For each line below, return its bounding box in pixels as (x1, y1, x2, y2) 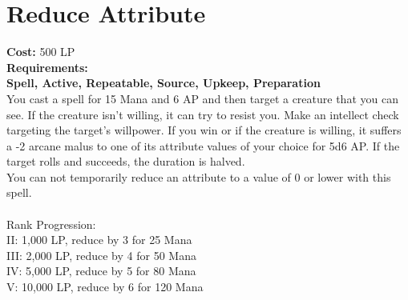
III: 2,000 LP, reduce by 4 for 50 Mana (6, 246, 196, 263)
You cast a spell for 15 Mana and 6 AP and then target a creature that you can (6, 90, 398, 106)
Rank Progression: (6, 215, 96, 232)
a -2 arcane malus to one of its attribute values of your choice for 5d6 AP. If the (6, 137, 400, 154)
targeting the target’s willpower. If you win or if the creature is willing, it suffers (6, 122, 402, 138)
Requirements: (6, 58, 88, 75)
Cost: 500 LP (6, 43, 75, 60)
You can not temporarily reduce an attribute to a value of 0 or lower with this (6, 168, 391, 185)
